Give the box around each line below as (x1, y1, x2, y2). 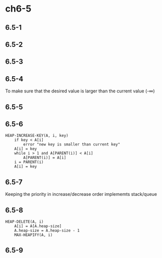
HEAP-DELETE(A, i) (5, 219, 44, 224)
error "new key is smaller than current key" (23, 142, 121, 147)
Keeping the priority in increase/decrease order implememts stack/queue (5, 191, 157, 197)
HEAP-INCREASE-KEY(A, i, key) (5, 133, 69, 138)
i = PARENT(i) (14, 160, 44, 165)
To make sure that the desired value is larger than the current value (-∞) (5, 88, 155, 94)
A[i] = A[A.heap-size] (14, 224, 62, 229)
